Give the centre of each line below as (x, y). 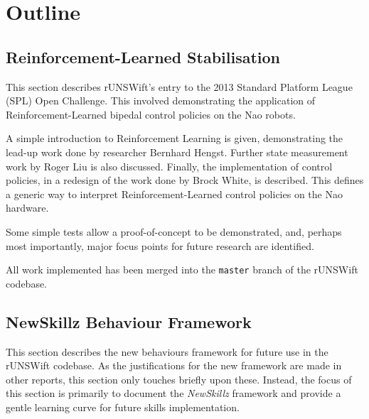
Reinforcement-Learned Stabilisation (143, 56)
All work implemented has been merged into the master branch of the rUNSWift (182, 270)
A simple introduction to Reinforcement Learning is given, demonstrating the (175, 138)
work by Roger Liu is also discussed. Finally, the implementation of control (169, 166)
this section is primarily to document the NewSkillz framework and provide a (173, 393)
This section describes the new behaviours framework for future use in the (167, 351)
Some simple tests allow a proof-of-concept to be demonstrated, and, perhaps (174, 231)
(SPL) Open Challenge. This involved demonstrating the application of (161, 100)
